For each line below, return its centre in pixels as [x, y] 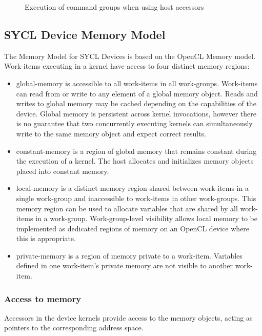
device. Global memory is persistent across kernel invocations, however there [136, 113]
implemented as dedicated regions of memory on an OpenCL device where [133, 228]
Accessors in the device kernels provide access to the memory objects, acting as [128, 317]
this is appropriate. [46, 238]
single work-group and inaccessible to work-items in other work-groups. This [136, 198]
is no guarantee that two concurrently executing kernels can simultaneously [134, 123]
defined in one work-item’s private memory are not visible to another [125, 265]
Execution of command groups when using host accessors [114, 7]
